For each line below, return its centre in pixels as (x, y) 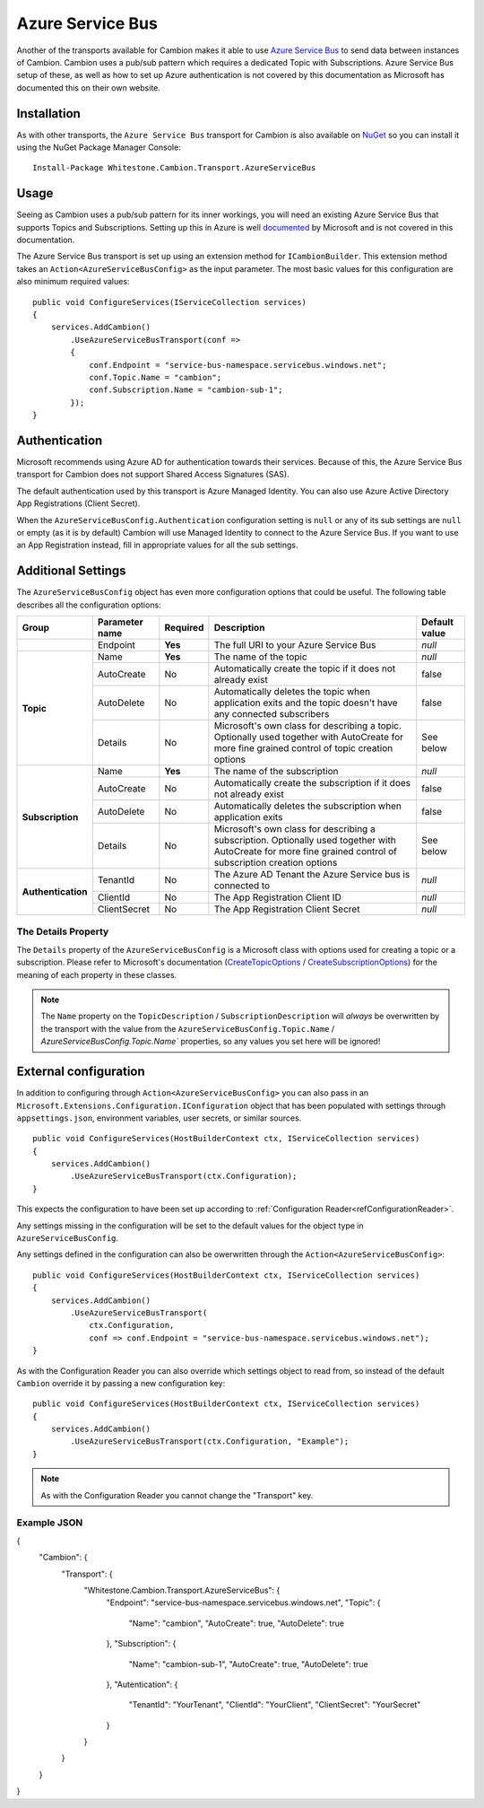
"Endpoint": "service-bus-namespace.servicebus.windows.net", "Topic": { (243, 1603)
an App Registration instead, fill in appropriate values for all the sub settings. (158, 545)
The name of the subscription (276, 772)
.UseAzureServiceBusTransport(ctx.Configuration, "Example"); (210, 1441)
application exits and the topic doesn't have (306, 703)
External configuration (81, 1072)
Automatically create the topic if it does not (305, 668)
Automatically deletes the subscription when (308, 806)
